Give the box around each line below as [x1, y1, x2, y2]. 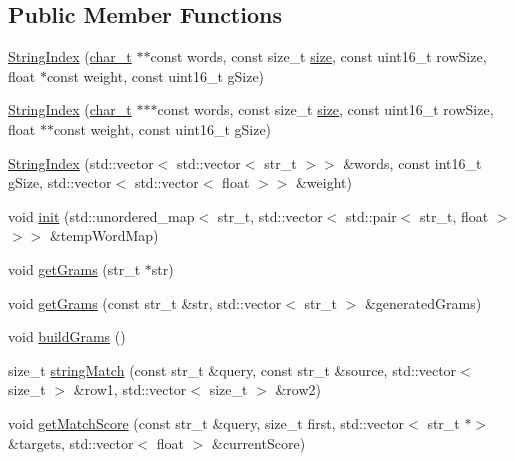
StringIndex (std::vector [8, 152, 154, 173]
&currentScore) [212, 432, 306, 453]
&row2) [275, 379, 321, 400]
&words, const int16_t [343, 152, 482, 173]
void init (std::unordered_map [8, 205, 195, 226]
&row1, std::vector [73, 379, 187, 400]
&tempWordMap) [49, 225, 159, 246]
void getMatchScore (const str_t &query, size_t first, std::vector [8, 412, 405, 433]
